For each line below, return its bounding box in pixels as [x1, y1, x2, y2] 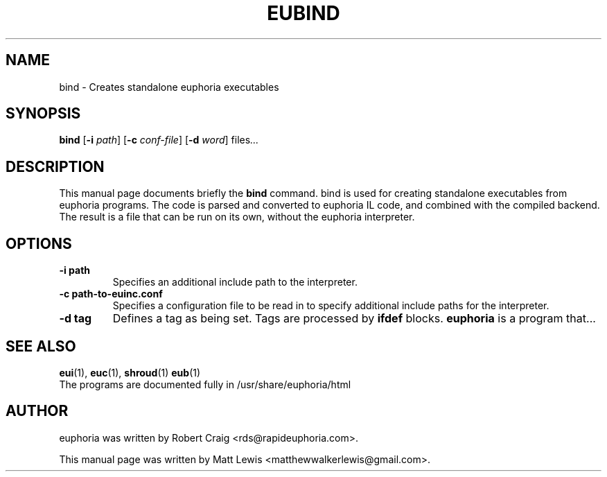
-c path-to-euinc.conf [59, 288, 163, 300]
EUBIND [267, 1, 340, 25]
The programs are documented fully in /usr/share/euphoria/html [59, 378, 351, 390]
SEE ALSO [6, 337, 76, 355]
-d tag [59, 311, 92, 326]
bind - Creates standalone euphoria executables [59, 80, 279, 93]
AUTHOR [6, 402, 69, 420]
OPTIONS [6, 234, 72, 252]
